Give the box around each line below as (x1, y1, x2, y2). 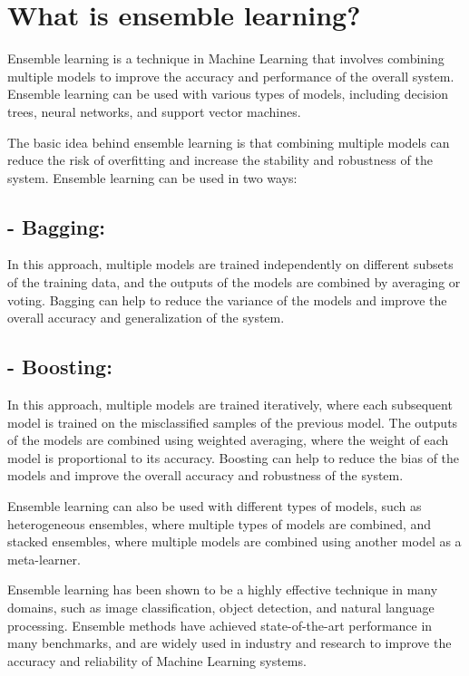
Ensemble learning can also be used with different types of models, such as (7, 497, 422, 516)
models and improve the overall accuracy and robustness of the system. (7, 466, 404, 485)
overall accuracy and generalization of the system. (7, 308, 285, 327)
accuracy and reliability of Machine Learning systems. (7, 651, 307, 670)
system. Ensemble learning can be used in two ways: (7, 168, 298, 187)
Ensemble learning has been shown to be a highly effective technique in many (7, 580, 438, 599)
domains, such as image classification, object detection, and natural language (7, 598, 435, 616)
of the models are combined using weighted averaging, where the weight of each (7, 430, 449, 449)
